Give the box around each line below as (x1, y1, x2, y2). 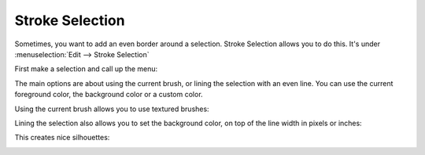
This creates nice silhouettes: (14, 133, 110, 142)
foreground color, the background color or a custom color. (14, 90, 204, 99)
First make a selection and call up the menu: (14, 64, 158, 74)
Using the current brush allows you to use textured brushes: (14, 104, 209, 114)
